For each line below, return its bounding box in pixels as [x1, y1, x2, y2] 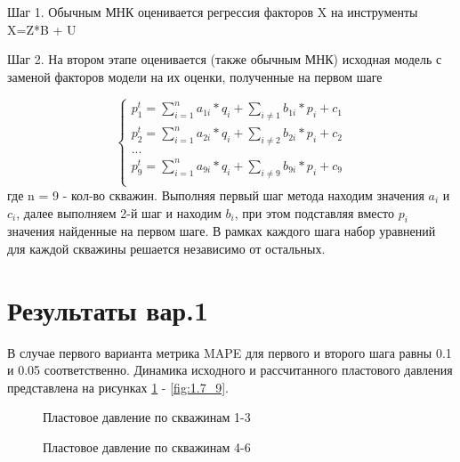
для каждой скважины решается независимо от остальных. [7, 239, 326, 257]
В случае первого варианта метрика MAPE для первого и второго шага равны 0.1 [7, 343, 452, 361]
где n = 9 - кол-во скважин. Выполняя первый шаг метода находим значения [7, 185, 424, 204]
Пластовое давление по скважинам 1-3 [43, 408, 251, 426]
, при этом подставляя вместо [234, 203, 394, 222]
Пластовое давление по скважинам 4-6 [43, 438, 251, 456]
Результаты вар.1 [7, 291, 209, 328]
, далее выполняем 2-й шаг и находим [16, 203, 222, 222]
